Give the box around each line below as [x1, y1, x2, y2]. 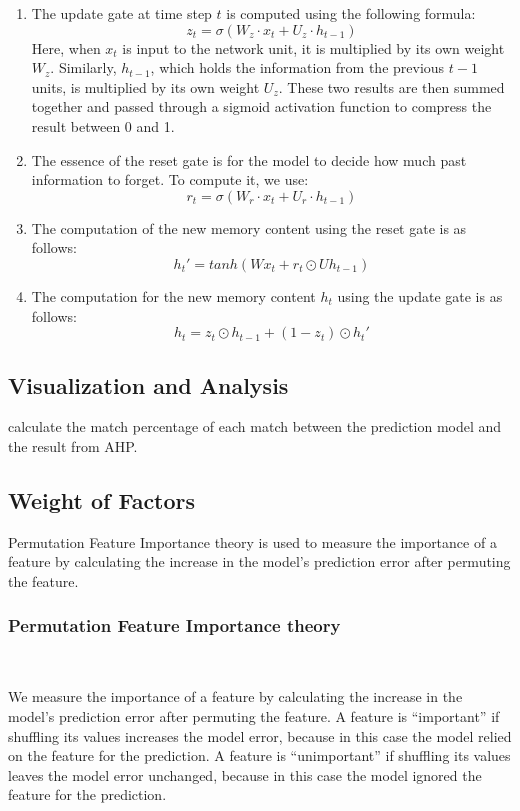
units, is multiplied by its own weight [31, 76, 260, 97]
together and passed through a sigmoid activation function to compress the [31, 96, 492, 117]
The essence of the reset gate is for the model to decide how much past [31, 149, 467, 170]
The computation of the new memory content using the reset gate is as [31, 217, 467, 238]
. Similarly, [50, 57, 117, 78]
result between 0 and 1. [31, 115, 175, 136]
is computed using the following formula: [226, 3, 476, 23]
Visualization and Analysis [8, 369, 289, 400]
